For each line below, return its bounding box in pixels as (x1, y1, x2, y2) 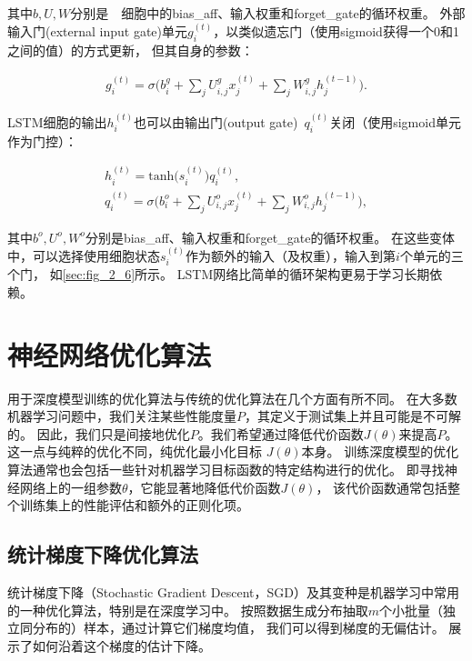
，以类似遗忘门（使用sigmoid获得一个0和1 (213, 22, 459, 41)
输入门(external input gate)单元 (7, 22, 188, 41)
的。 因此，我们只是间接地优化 (7, 424, 190, 443)
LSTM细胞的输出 (7, 112, 107, 131)
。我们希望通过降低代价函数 (197, 424, 364, 443)
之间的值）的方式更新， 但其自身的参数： (7, 40, 254, 59)
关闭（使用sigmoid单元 (329, 112, 461, 131)
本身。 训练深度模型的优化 (301, 442, 459, 461)
